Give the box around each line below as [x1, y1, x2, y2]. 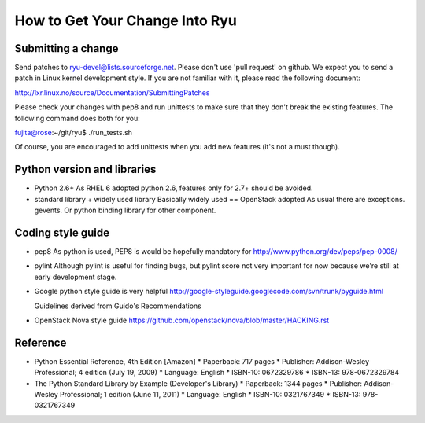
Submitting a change [14, 42, 119, 55]
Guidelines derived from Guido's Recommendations [34, 301, 202, 311]
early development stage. [34, 272, 117, 281]
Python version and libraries [14, 163, 157, 176]
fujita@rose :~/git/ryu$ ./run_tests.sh [14, 128, 133, 138]
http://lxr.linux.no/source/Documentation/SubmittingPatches [14, 87, 210, 97]
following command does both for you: [14, 113, 141, 123]
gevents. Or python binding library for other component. [34, 205, 216, 215]
